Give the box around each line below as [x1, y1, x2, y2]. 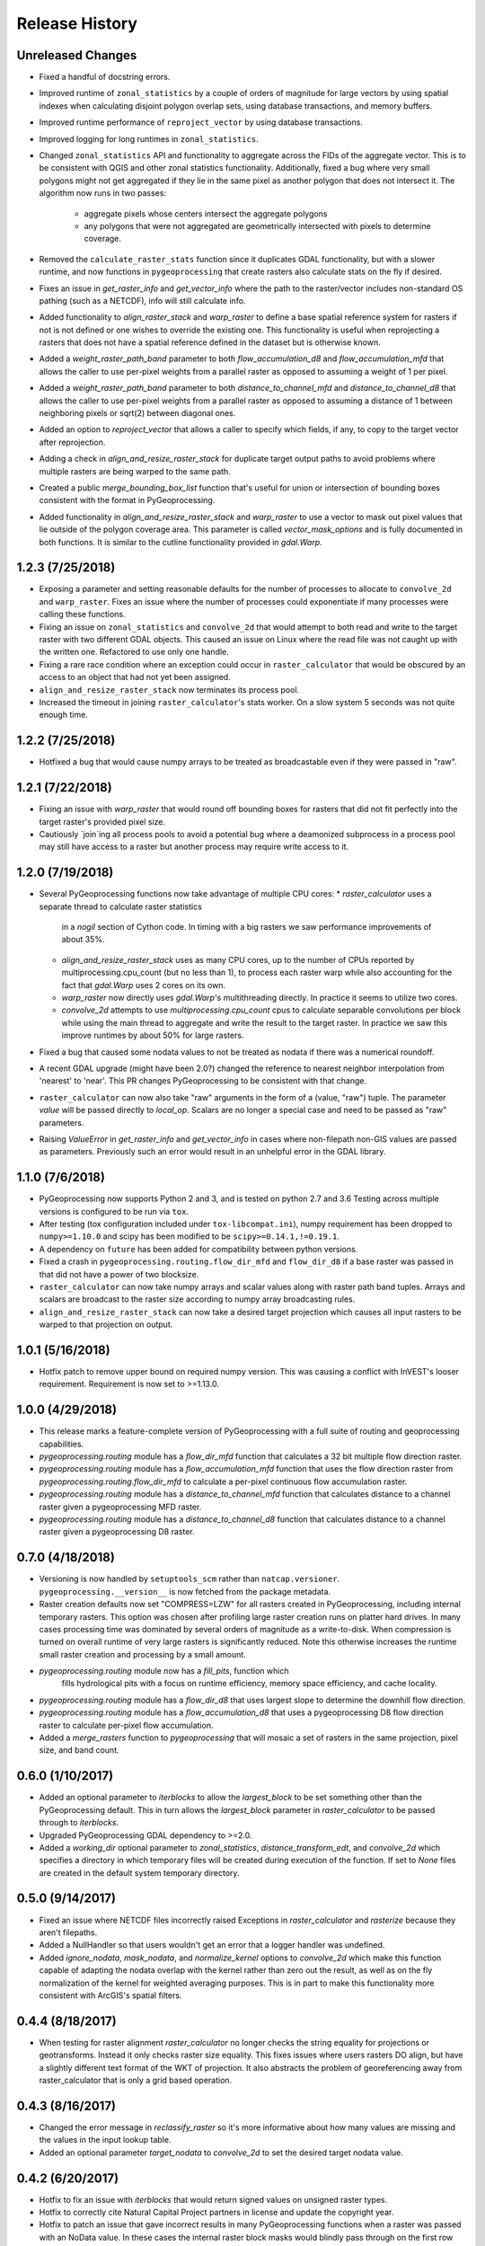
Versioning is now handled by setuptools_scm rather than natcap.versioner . [39, 1573, 340, 1585]
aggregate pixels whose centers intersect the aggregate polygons [84, 208, 328, 219]
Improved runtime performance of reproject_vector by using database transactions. [39, 117, 364, 128]
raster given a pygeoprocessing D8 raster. [39, 1526, 195, 1537]
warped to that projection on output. [39, 1319, 173, 1330]
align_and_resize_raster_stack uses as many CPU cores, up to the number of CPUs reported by [61, 954, 415, 965]
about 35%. [61, 934, 105, 945]
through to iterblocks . [39, 1817, 119, 1828]
